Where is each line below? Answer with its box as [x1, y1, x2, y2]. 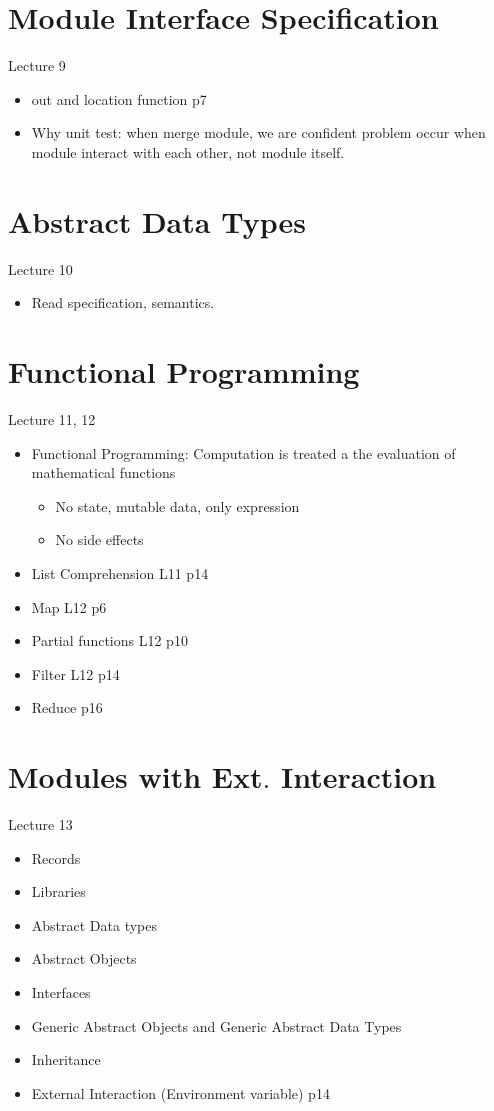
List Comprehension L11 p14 [31, 562, 209, 583]
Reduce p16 [31, 697, 103, 718]
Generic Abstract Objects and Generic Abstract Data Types [31, 1015, 402, 1036]
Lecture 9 [8, 55, 66, 76]
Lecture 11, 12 [8, 408, 96, 429]
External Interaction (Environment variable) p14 [31, 1082, 330, 1103]
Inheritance [31, 1049, 101, 1070]
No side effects [55, 529, 144, 550]
